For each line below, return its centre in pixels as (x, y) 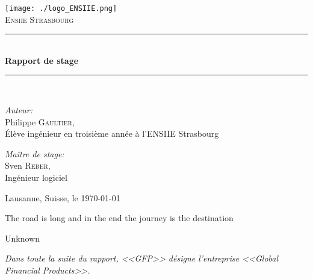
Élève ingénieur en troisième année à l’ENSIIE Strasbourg (112, 133)
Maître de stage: (35, 153)
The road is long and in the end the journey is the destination (119, 218)
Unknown (22, 238)
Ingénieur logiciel (36, 177)
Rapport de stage (42, 60)
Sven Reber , (28, 165)
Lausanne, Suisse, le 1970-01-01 (63, 197)
